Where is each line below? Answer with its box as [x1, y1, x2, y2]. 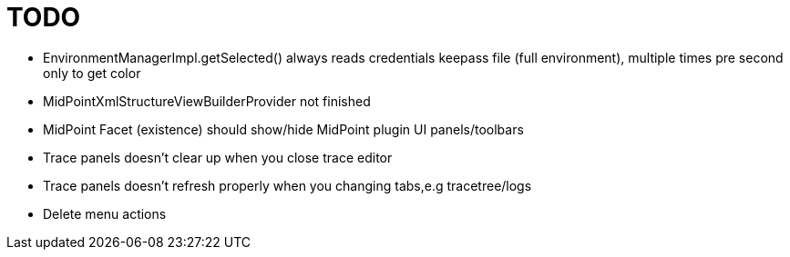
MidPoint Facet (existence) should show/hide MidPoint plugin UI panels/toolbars [43, 121, 524, 137]
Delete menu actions [43, 205, 167, 222]
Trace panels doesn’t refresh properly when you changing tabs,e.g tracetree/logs [43, 177, 532, 193]
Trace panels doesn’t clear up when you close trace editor [43, 149, 393, 165]
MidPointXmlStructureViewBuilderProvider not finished [43, 93, 371, 109]
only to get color [43, 64, 141, 81]
